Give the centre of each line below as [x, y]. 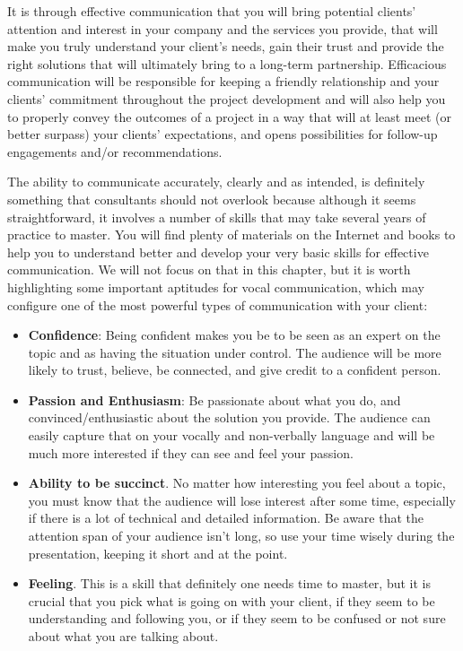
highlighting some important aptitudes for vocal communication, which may [216, 286]
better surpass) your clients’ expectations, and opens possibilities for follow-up [223, 134]
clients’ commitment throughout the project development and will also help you [227, 98]
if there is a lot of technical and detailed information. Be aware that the [226, 518]
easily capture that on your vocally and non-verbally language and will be [231, 435]
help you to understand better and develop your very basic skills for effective [218, 252]
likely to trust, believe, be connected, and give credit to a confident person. [235, 370]
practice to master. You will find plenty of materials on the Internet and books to [231, 234]
